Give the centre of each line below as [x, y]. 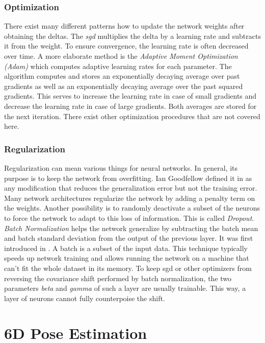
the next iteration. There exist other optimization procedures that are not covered [132, 116]
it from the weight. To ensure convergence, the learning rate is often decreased [126, 46]
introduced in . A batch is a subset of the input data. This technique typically [126, 248]
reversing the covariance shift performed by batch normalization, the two [118, 278]
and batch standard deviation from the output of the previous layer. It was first [129, 238]
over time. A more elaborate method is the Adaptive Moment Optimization [121, 56]
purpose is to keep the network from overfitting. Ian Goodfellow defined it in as [128, 178]
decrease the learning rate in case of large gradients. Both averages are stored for [130, 106]
